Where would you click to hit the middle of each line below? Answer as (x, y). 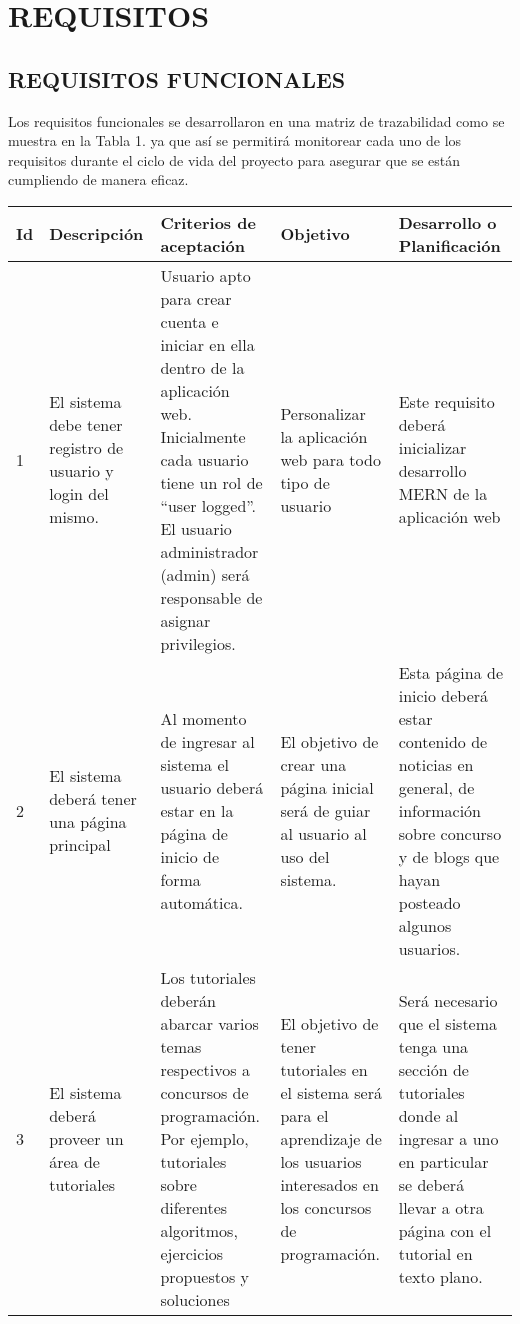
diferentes (194, 1207)
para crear (196, 298)
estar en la (197, 810)
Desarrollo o (447, 222)
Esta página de (451, 672)
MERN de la (443, 494)
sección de (433, 1069)
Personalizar (323, 413)
